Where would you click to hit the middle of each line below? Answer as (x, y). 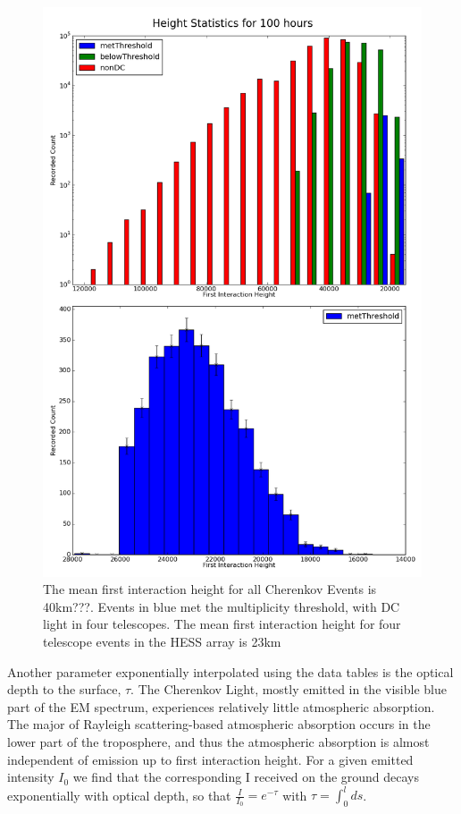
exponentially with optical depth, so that (119, 795)
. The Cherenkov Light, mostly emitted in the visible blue (289, 689)
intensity (31, 777)
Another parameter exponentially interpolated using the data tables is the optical (230, 671)
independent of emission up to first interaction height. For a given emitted (210, 759)
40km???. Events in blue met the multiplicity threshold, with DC (222, 606)
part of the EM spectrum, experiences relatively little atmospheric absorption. (221, 706)
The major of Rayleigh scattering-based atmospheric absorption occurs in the (219, 724)
